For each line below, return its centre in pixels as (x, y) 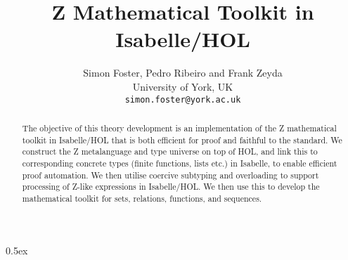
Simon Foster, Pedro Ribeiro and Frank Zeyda (183, 73)
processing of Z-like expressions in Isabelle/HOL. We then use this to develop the (171, 187)
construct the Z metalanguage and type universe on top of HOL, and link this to (170, 151)
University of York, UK (183, 86)
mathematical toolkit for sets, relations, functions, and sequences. (142, 198)
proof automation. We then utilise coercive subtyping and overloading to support (170, 175)
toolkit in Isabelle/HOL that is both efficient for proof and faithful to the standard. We (182, 139)
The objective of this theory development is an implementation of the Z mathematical (179, 128)
